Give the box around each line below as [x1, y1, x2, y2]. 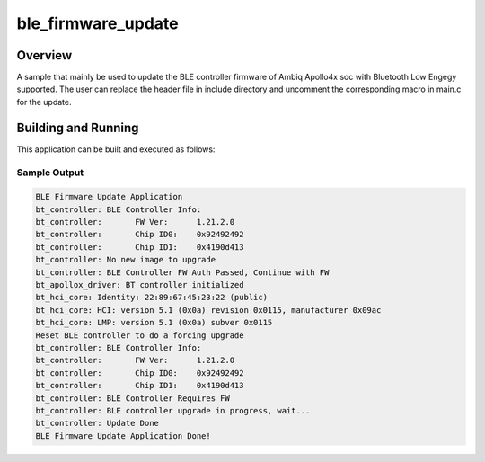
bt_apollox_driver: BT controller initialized [35, 280, 244, 290]
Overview [16, 48, 73, 63]
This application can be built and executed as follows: [16, 144, 216, 155]
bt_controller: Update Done [35, 418, 159, 429]
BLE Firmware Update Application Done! [35, 431, 211, 440]
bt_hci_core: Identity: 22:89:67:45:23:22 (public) [35, 292, 269, 303]
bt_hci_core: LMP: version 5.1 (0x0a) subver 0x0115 [35, 317, 273, 328]
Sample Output [16, 166, 84, 179]
